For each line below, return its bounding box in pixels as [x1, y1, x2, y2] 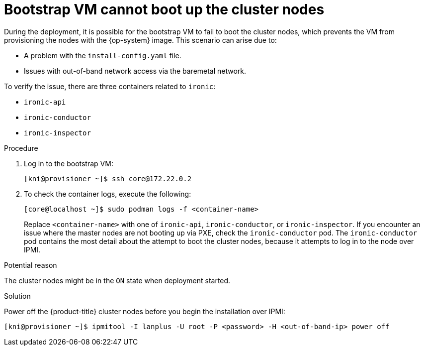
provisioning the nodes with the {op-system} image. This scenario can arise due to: [4, 35, 277, 44]
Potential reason [4, 260, 57, 269]
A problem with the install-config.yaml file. [24, 51, 181, 60]
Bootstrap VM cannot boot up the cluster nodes [4, 1, 325, 18]
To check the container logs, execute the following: [24, 189, 191, 198]
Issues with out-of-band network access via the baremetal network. [24, 66, 247, 75]
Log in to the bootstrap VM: [24, 159, 113, 168]
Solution [4, 291, 31, 300]
